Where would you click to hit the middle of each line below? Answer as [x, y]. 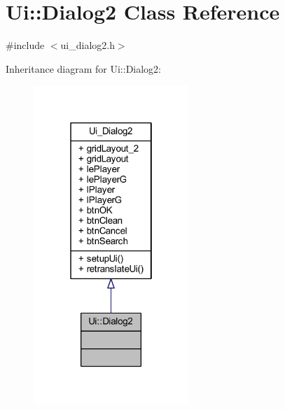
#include [25, 45]
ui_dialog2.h [88, 45]
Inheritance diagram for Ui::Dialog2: [84, 68]
